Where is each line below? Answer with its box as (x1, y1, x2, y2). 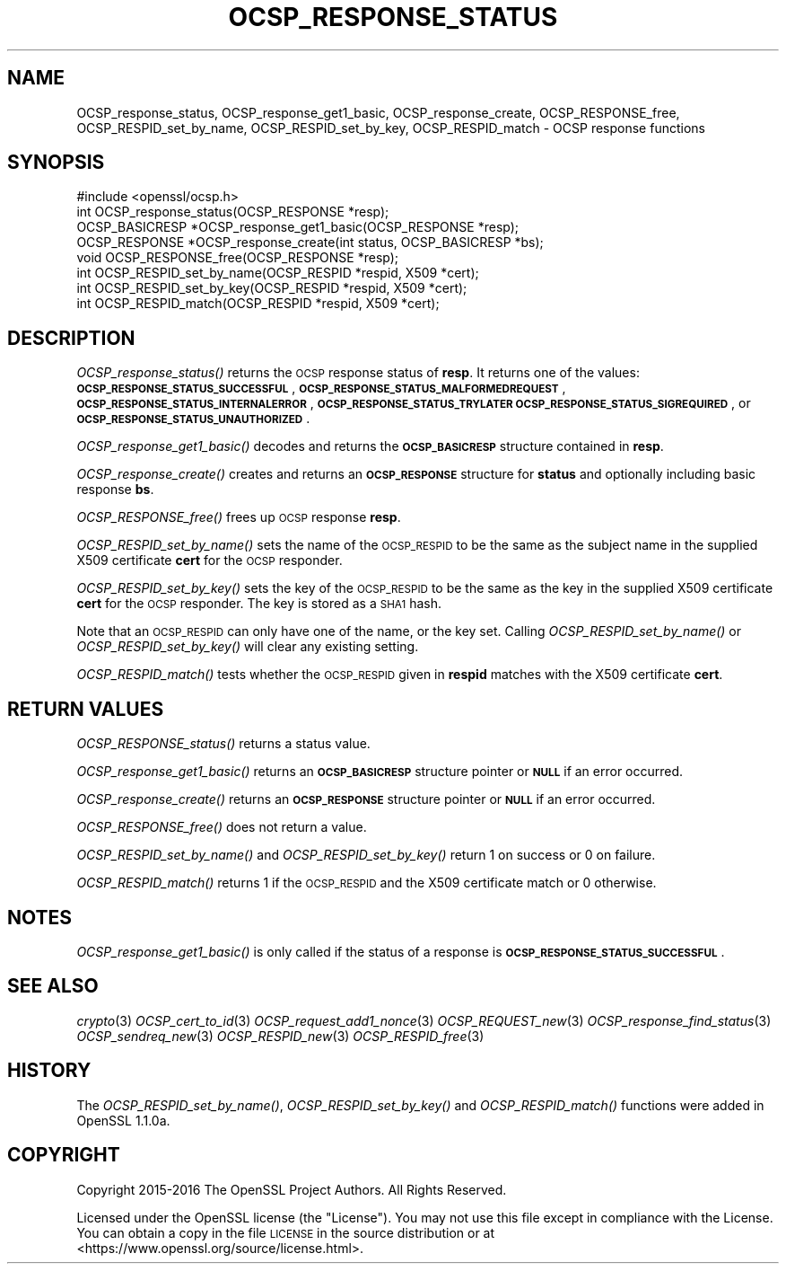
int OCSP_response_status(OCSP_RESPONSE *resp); (76, 204, 389, 220)
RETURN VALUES (7, 697, 164, 720)
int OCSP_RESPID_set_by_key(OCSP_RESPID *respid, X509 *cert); (76, 280, 467, 296)
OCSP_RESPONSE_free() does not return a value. (76, 819, 367, 835)
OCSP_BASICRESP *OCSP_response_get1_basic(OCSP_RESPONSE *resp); (76, 219, 520, 235)
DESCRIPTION (7, 326, 135, 349)
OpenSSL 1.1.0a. (76, 1112, 170, 1128)
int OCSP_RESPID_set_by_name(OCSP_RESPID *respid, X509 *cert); (76, 265, 479, 281)
